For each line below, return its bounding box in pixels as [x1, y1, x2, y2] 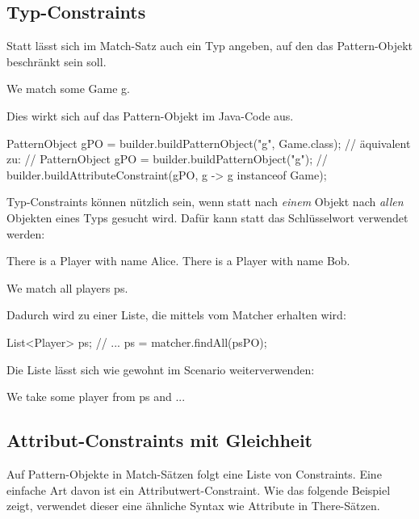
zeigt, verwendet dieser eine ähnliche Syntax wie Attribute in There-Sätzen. [6, 497, 380, 514]
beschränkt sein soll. [6, 53, 107, 70]
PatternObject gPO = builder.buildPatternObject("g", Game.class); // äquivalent [6, 134, 411, 151]
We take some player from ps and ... [6, 388, 186, 405]
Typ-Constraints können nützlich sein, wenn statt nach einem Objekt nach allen [6, 193, 404, 210]
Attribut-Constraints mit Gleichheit [6, 428, 312, 453]
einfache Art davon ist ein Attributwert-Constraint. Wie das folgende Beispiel [6, 481, 391, 498]
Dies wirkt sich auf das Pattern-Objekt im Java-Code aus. [6, 107, 294, 124]
